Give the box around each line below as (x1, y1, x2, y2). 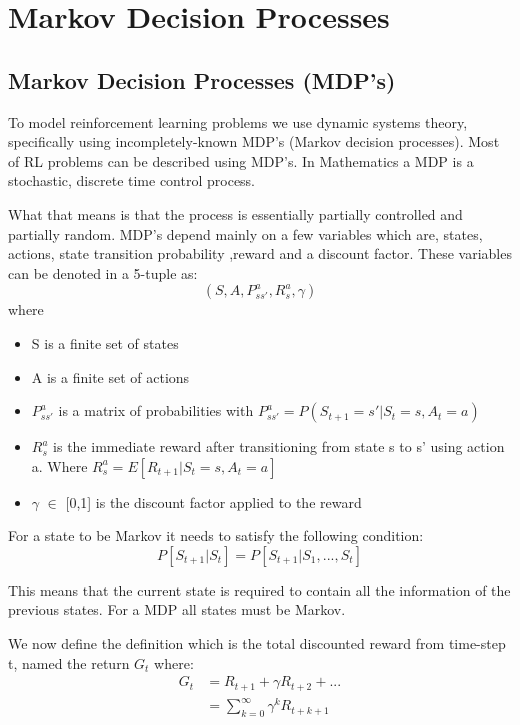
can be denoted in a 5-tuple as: (8, 262, 198, 283)
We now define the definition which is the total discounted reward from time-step (8, 633, 506, 654)
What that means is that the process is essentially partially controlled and (8, 203, 463, 224)
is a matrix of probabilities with (58, 400, 254, 421)
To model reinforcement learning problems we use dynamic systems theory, (8, 111, 468, 132)
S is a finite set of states (31, 332, 179, 353)
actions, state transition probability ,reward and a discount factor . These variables (8, 243, 512, 264)
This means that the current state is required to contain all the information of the (8, 579, 511, 600)
